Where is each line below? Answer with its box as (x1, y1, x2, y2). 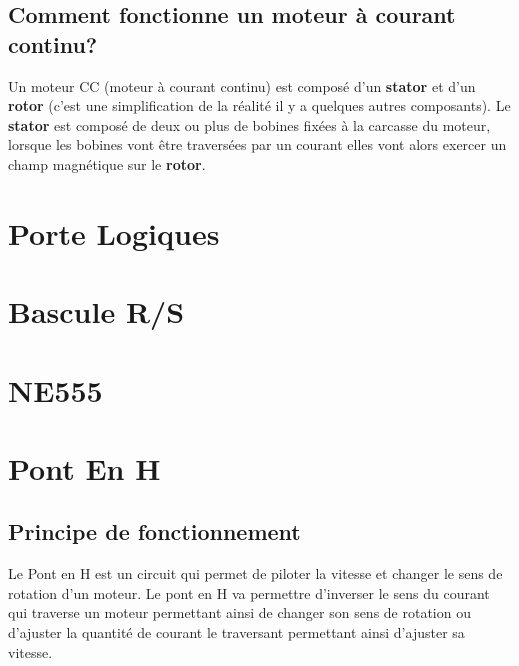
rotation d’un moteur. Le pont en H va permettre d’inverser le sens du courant (8, 582, 490, 603)
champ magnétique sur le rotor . (8, 153, 206, 174)
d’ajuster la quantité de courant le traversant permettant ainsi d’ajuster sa (8, 622, 465, 643)
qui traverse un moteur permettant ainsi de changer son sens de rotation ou (8, 602, 471, 623)
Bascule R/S (8, 291, 185, 332)
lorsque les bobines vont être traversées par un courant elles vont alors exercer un (8, 134, 507, 155)
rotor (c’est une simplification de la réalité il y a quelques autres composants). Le (8, 95, 511, 116)
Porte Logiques (8, 212, 220, 253)
